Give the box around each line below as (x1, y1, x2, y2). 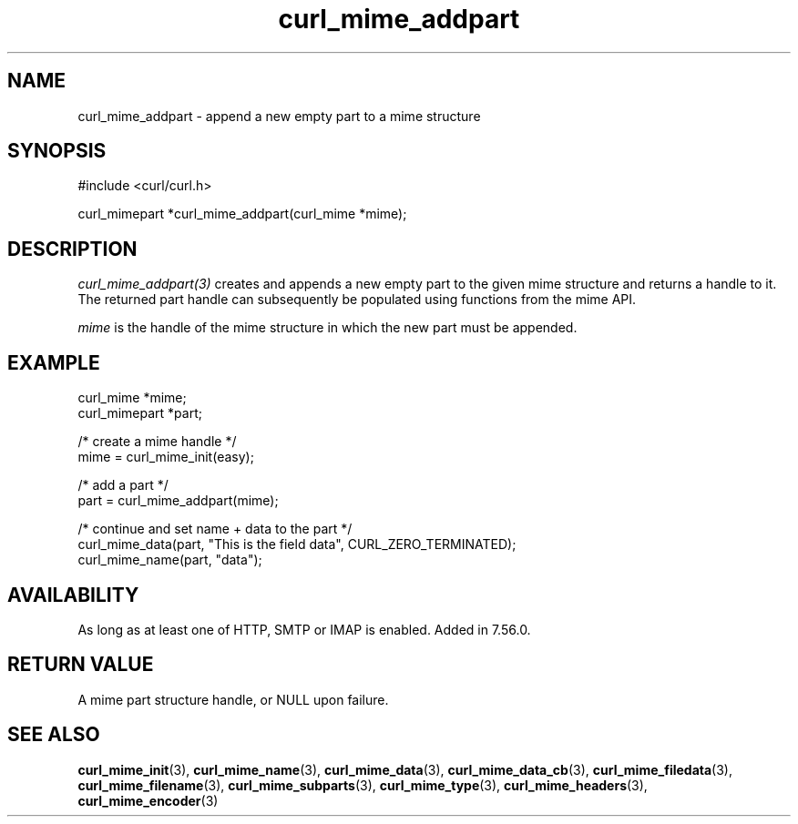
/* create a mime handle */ (77, 433, 237, 450)
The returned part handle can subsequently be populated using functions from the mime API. (77, 291, 637, 308)
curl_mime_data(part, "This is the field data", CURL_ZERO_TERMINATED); (77, 536, 517, 553)
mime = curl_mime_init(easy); (77, 449, 254, 465)
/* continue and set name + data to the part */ (77, 521, 353, 537)
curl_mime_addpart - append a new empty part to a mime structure (77, 107, 481, 124)
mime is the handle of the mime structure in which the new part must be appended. (77, 320, 578, 336)
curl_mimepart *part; (77, 405, 202, 422)
